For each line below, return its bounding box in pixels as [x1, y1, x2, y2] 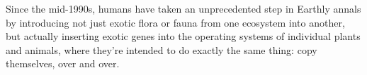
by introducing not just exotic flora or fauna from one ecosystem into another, [6, 15, 345, 29]
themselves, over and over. [6, 56, 120, 71]
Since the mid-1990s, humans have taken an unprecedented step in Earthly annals [6, 1, 361, 15]
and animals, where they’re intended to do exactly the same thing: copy [6, 42, 317, 57]
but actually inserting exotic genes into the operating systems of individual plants [6, 29, 361, 43]
